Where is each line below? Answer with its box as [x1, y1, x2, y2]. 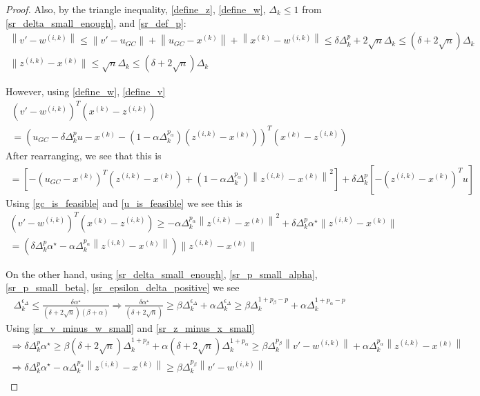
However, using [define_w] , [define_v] [6, 84, 166, 99]
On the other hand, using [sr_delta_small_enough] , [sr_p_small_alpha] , [6, 266, 318, 281]
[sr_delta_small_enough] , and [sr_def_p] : [6, 15, 186, 30]
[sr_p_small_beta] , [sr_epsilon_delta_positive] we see [6, 280, 240, 295]
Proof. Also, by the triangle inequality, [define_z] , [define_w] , [6, 2, 266, 16]
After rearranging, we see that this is [6, 148, 162, 162]
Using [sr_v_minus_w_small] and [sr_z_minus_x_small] [6, 320, 255, 335]
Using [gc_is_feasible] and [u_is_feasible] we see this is [6, 195, 242, 210]
